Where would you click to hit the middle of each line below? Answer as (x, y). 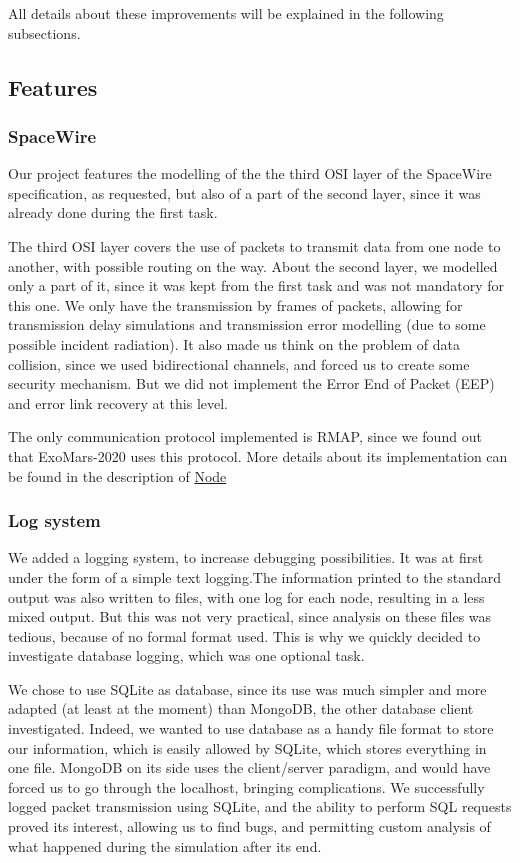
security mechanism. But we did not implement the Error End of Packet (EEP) (251, 383)
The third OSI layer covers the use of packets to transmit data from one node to (254, 245)
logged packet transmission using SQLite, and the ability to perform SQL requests (260, 806)
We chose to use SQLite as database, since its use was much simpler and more (247, 688)
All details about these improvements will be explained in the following (226, 13)
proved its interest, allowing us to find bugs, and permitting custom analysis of (249, 826)
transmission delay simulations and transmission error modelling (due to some (247, 324)
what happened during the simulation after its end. (165, 845)
